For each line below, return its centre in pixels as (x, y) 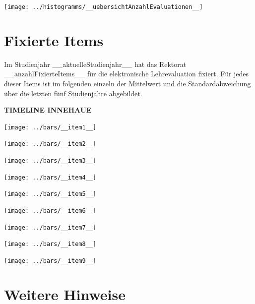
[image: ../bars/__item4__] (50, 177)
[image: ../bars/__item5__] (50, 194)
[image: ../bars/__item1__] (50, 127)
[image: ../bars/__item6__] (50, 211)
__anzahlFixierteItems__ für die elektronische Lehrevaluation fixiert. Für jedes (127, 74)
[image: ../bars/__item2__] (50, 144)
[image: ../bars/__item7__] (50, 227)
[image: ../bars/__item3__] (50, 161)
